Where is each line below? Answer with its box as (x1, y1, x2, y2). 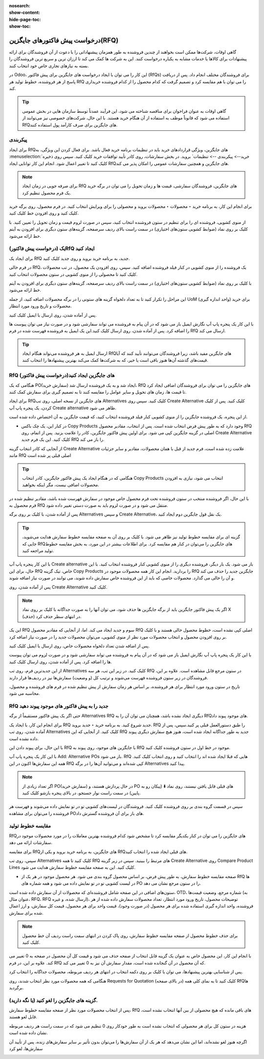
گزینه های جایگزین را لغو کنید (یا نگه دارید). (9, 997, 98, 1004)
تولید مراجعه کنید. (22, 548, 54, 554)
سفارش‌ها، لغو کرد (9, 1045, 43, 1051)
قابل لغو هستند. (9, 1014, 38, 1020)
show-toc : (9, 24, 31, 29)
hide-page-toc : (9, 16, 41, 22)
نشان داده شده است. (9, 1030, 48, 1036)
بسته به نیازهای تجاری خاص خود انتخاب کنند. (9, 63, 89, 69)
